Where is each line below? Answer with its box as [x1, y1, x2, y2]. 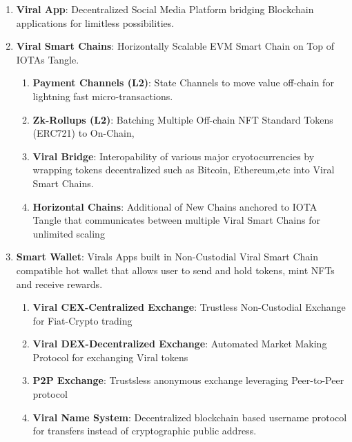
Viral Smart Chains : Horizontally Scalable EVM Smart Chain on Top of [16, 39, 335, 53]
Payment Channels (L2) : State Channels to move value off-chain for [32, 75, 334, 90]
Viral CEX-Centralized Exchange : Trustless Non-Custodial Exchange [32, 300, 346, 314]
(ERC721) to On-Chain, [32, 126, 135, 140]
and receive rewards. [16, 276, 103, 291]
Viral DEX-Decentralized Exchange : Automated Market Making [32, 336, 327, 351]
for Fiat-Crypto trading [32, 313, 133, 327]
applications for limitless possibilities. [16, 15, 175, 30]
